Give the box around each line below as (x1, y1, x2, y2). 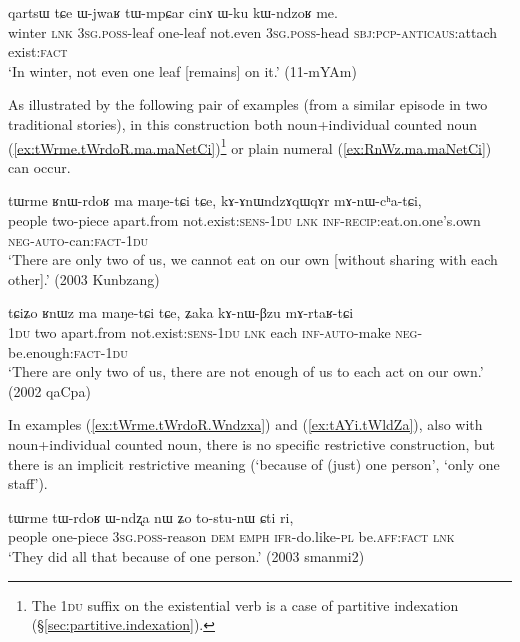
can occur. (8, 156, 71, 177)
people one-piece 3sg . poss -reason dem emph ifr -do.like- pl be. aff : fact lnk (8, 526, 455, 547)
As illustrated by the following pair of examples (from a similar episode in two (8, 94, 488, 115)
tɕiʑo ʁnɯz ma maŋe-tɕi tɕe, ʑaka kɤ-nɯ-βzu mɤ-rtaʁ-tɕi (8, 302, 354, 323)
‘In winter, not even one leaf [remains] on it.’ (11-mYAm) (8, 60, 357, 81)
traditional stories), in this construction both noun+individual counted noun (8, 113, 478, 134)
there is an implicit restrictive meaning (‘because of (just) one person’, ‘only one (8, 453, 500, 474)
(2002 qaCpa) (8, 380, 91, 401)
